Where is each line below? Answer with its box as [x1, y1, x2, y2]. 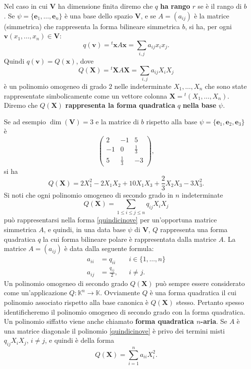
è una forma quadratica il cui [150, 287, 236, 298]
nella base [183, 100, 217, 110]
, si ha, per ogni [185, 21, 232, 31]
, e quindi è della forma [45, 335, 114, 345]
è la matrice [194, 10, 230, 20]
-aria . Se [201, 316, 227, 326]
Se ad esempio [4, 116, 46, 126]
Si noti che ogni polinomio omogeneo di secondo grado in [4, 189, 173, 200]
